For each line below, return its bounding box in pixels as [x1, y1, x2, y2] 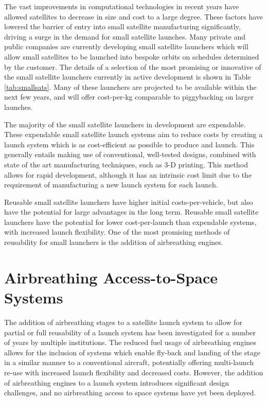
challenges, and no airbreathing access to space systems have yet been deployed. [4, 387, 256, 398]
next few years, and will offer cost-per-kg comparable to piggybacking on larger [4, 91, 254, 102]
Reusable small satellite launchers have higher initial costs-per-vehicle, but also [4, 196, 253, 207]
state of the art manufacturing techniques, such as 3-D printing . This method [4, 159, 248, 169]
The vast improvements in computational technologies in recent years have [4, 1, 239, 11]
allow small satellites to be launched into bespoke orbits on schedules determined [4, 51, 259, 62]
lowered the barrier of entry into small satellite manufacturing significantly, [4, 21, 241, 32]
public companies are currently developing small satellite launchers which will [4, 41, 248, 52]
